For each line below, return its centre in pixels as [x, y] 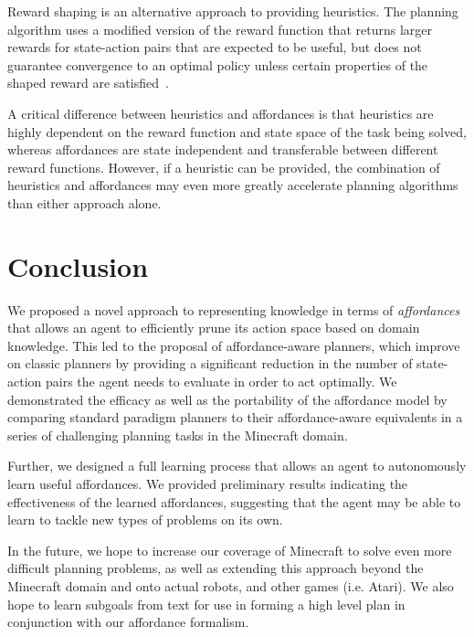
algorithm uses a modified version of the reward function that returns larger [220, 29]
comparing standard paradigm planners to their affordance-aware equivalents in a [235, 417]
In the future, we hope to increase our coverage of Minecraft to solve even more [230, 550]
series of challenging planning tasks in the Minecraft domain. [178, 435]
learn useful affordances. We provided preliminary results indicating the [208, 483]
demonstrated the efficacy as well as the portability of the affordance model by [227, 399]
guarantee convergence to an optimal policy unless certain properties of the [218, 64]
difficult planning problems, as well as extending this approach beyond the [216, 568]
